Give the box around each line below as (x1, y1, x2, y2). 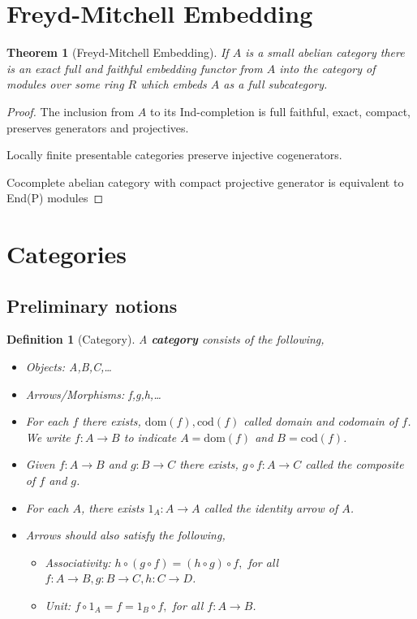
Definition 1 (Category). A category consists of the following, (6, 331, 325, 348)
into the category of (279, 59, 376, 76)
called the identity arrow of (204, 499, 338, 516)
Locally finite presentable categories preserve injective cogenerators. (6, 146, 342, 163)
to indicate (123, 428, 177, 445)
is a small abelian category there (245, 44, 405, 61)
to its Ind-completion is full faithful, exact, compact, (150, 102, 411, 119)
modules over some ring (6, 76, 124, 93)
